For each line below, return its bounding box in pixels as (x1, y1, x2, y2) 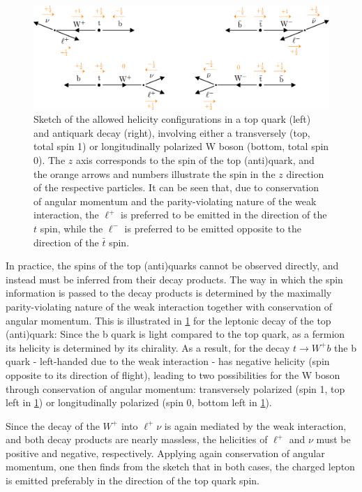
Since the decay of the (6, 418, 100, 433)
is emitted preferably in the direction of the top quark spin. (6, 473, 259, 488)
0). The (33, 153, 66, 167)
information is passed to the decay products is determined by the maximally (6, 285, 332, 300)
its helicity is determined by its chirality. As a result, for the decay (6, 340, 290, 355)
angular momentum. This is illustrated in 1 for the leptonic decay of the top (6, 313, 331, 327)
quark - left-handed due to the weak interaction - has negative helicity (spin (6, 354, 330, 368)
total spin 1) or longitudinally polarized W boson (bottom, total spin (33, 139, 329, 154)
